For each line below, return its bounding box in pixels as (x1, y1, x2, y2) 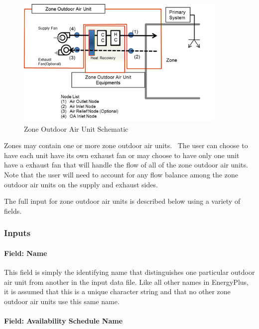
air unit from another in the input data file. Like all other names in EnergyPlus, (4, 276, 249, 287)
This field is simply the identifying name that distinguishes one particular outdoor (4, 266, 255, 277)
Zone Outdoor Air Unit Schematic (24, 123, 129, 134)
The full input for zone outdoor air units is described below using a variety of (4, 196, 241, 206)
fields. (4, 205, 22, 216)
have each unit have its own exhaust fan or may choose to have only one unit (4, 150, 240, 160)
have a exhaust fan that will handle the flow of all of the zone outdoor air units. (4, 160, 248, 170)
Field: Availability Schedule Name (4, 315, 123, 326)
